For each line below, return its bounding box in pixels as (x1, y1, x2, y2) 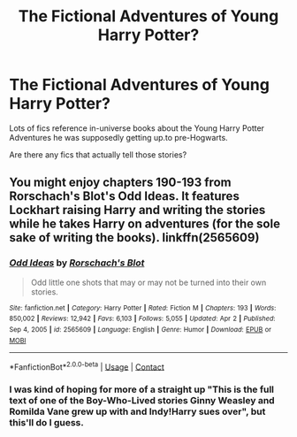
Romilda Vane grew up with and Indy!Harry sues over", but (9, 405, 266, 418)
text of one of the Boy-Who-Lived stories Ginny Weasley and (9, 395, 276, 407)
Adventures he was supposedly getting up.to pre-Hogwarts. (9, 132, 228, 142)
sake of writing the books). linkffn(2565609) (9, 230, 260, 245)
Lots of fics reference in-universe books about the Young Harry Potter (9, 122, 265, 134)
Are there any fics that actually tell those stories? (9, 149, 187, 160)
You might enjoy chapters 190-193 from (9, 175, 232, 190)
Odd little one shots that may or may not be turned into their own (30, 277, 267, 287)
